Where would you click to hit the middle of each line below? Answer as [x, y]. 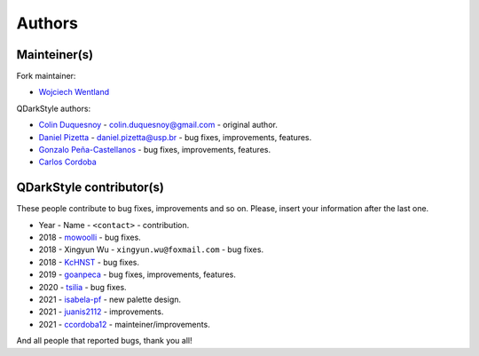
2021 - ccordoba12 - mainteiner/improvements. [124, 324]
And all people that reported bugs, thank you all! [104, 341]
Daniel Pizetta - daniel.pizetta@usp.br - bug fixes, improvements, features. [175, 137]
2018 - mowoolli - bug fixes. [90, 237]
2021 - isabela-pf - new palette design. [110, 300]
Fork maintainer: [46, 76]
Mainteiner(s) [55, 55]
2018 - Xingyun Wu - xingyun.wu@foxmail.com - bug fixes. [151, 249]
